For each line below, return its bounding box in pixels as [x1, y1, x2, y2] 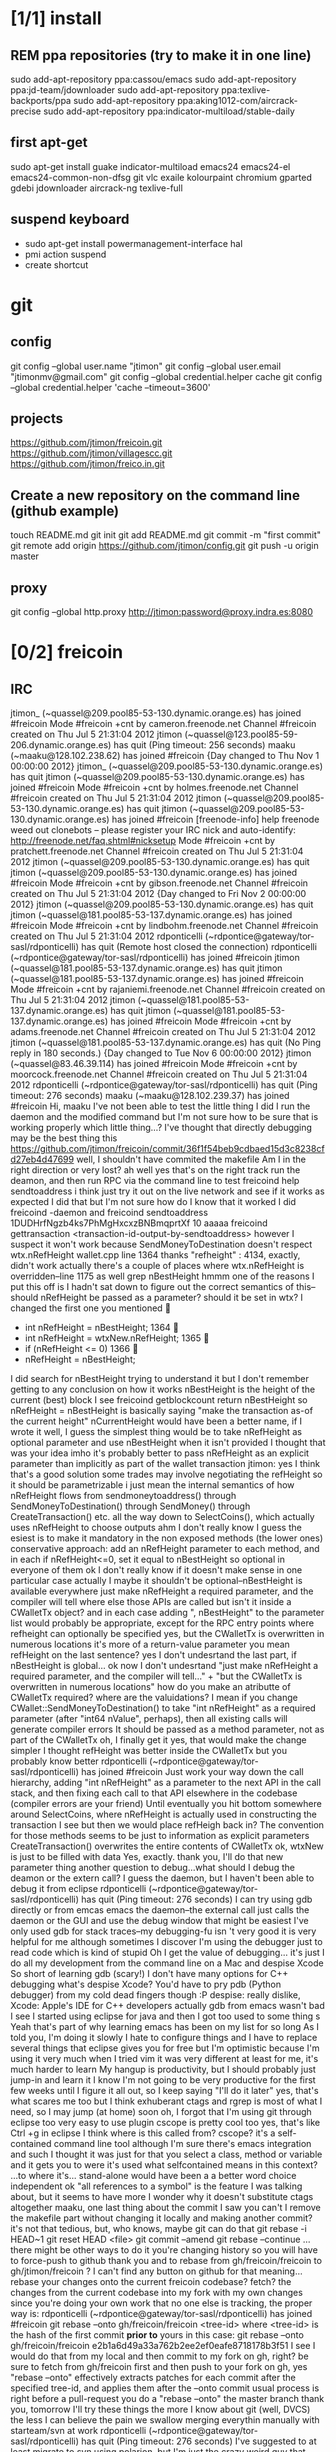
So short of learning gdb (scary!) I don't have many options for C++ [10, 1968, 289, 1980]
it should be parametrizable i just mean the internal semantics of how [10, 1479, 295, 1491]
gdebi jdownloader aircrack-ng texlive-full [10, 182, 183, 194]
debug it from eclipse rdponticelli [10, 1883, 147, 1895]
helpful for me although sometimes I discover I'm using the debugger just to [10, 1936, 323, 1948]
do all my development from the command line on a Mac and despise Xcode [10, 1957, 324, 1969]
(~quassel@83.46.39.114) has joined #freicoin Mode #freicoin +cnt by [10, 1058, 298, 1070]
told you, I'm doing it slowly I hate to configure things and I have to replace [10, 2032, 318, 2044]
